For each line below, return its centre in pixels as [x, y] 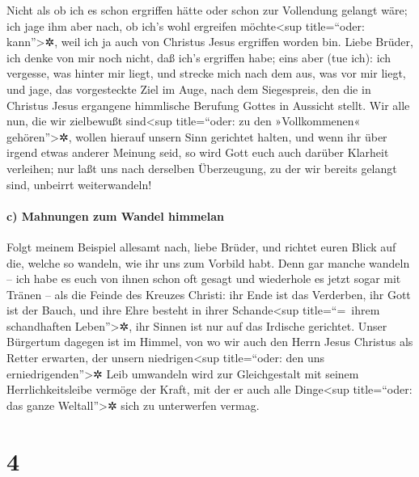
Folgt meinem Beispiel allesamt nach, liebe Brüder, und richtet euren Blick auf [201, 246]
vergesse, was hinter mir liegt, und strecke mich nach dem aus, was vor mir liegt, [206, 73]
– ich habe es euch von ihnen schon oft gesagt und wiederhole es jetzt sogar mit [204, 279]
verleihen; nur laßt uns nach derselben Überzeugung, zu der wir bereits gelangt [202, 168]
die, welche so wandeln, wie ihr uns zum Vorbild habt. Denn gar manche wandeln [208, 262]
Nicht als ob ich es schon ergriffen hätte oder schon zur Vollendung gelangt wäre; [207, 10]
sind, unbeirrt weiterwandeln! [79, 184]
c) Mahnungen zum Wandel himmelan [115, 215]
